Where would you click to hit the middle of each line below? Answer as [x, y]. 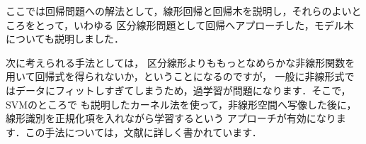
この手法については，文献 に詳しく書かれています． [143, 132]
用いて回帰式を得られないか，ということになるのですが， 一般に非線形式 [175, 76]
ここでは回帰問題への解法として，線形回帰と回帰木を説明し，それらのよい [179, 11]
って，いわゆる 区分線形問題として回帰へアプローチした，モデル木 [199, 24]
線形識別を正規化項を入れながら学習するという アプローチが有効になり [171, 118]
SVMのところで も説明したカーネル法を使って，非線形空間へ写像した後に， [181, 104]
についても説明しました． [65, 39]
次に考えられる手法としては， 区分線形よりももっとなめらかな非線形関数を [181, 62]
